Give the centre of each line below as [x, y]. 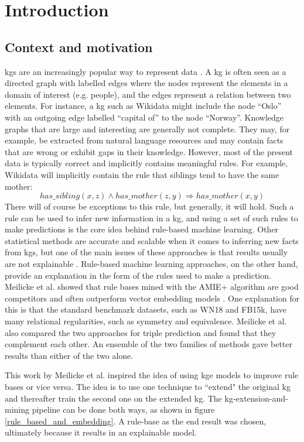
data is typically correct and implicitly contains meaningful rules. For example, [146, 163]
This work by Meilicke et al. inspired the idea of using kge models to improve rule [152, 375]
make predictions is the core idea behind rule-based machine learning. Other [142, 229]
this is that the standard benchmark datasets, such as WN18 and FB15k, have [146, 309]
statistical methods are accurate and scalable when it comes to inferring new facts [152, 240]
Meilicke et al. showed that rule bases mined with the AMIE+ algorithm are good [152, 287]
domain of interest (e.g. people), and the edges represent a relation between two [148, 94]
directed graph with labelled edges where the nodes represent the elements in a [146, 83]
